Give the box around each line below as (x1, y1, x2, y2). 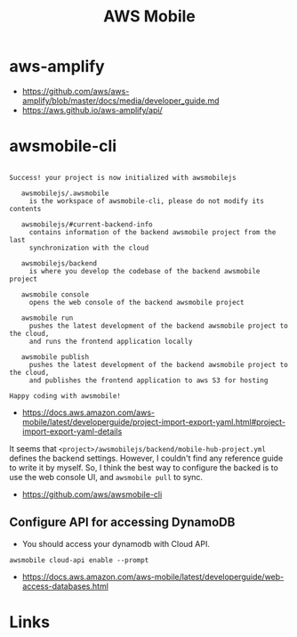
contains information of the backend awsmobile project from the (28, 227, 277, 237)
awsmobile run (20, 314, 74, 323)
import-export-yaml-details (21, 426, 123, 437)
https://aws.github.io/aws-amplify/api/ (21, 104, 163, 115)
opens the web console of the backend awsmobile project (28, 298, 245, 306)
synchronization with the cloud (28, 243, 149, 252)
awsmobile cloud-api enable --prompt (9, 555, 149, 565)
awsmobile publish (20, 352, 90, 362)
